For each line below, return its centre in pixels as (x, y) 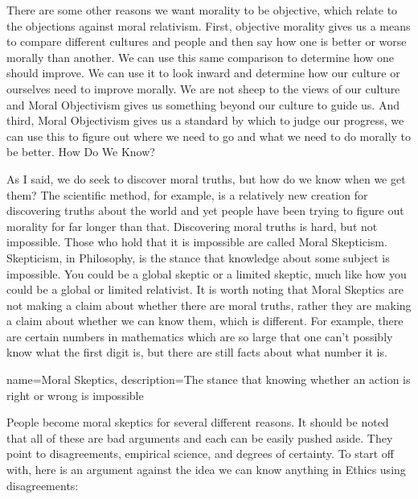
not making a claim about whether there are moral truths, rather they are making (209, 305)
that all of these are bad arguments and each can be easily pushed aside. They (200, 437)
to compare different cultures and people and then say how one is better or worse (207, 41)
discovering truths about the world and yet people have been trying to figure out (205, 210)
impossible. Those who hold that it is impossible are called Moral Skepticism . (197, 242)
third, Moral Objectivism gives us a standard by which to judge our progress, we (205, 120)
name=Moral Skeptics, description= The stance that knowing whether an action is (209, 379)
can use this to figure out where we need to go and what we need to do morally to (209, 136)
